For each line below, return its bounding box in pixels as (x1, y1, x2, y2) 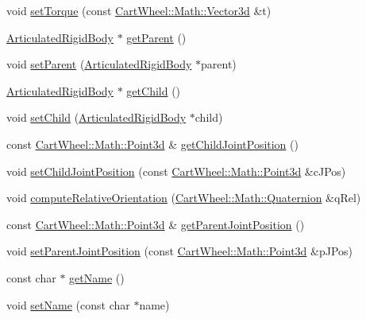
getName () (69, 269, 125, 286)
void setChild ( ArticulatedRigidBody (6, 109, 187, 126)
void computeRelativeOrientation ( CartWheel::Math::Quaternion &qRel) (6, 189, 361, 206)
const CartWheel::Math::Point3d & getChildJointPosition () (6, 135, 299, 152)
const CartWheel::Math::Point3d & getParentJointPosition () (6, 216, 305, 232)
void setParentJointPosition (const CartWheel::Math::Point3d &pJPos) (6, 243, 353, 259)
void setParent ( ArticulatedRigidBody (6, 56, 192, 72)
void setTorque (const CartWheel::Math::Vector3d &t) (6, 2, 272, 18)
